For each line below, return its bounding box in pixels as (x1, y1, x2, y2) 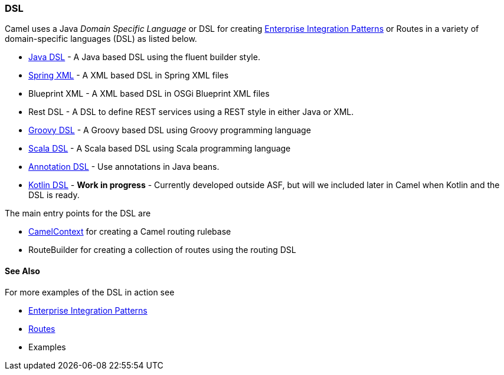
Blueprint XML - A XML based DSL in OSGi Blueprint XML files (28, 88, 270, 99)
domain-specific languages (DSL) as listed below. (5, 34, 197, 44)
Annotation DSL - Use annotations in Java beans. (28, 162, 220, 172)
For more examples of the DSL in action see (5, 287, 175, 297)
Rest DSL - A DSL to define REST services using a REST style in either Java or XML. (28, 107, 354, 117)
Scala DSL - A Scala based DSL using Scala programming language (28, 143, 291, 154)
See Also (5, 265, 40, 276)
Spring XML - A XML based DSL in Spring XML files (28, 70, 229, 81)
